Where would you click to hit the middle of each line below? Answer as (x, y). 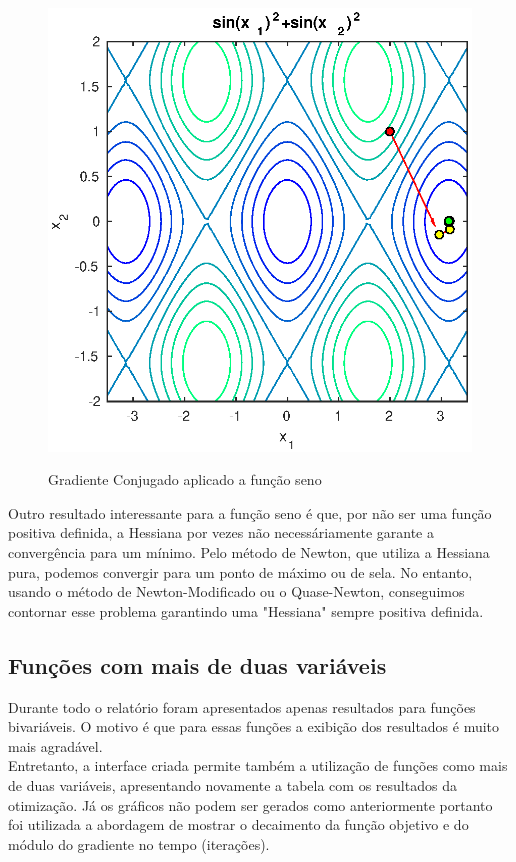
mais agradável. (55, 745)
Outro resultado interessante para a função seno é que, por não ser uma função (250, 512)
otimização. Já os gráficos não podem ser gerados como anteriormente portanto (250, 804)
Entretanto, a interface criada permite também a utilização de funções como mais (258, 765)
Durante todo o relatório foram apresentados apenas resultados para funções (242, 706)
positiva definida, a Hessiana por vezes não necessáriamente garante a (221, 532)
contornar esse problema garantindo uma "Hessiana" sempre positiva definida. (246, 610)
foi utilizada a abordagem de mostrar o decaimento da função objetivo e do (238, 824)
